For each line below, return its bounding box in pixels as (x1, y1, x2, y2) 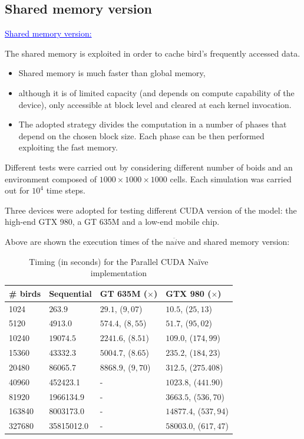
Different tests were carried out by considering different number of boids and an (5, 160, 293, 173)
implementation (90, 267, 147, 279)
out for (5, 184, 29, 196)
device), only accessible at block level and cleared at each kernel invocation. (18, 98, 292, 110)
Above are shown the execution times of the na (5, 235, 174, 247)
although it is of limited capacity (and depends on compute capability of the (18, 86, 295, 99)
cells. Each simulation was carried (170, 172, 292, 185)
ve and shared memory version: (177, 235, 290, 247)
